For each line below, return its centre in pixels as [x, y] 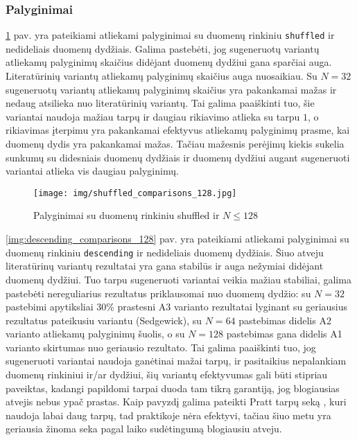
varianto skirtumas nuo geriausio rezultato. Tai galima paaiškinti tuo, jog [161, 347]
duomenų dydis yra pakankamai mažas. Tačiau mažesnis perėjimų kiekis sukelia [175, 144]
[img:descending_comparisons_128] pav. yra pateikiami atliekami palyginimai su [177, 239]
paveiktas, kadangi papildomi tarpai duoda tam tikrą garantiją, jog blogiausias [173, 388]
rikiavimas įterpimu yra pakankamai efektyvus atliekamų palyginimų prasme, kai [178, 130]
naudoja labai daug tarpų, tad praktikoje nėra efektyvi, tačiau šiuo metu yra [168, 415]
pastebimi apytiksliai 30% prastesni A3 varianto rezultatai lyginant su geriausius [177, 307]
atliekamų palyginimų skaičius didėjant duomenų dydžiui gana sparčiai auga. [169, 62]
